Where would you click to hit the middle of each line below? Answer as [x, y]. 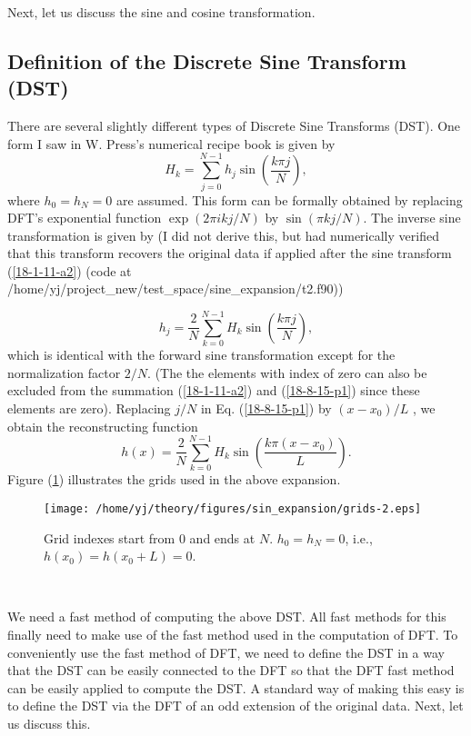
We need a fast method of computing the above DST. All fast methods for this [227, 617]
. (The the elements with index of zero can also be [287, 372]
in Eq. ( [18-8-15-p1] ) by [266, 408]
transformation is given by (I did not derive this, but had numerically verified [223, 235]
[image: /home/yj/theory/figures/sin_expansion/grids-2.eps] [233, 508]
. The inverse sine [412, 218]
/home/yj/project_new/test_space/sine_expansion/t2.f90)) [175, 288]
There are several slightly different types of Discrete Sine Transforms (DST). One [234, 126]
